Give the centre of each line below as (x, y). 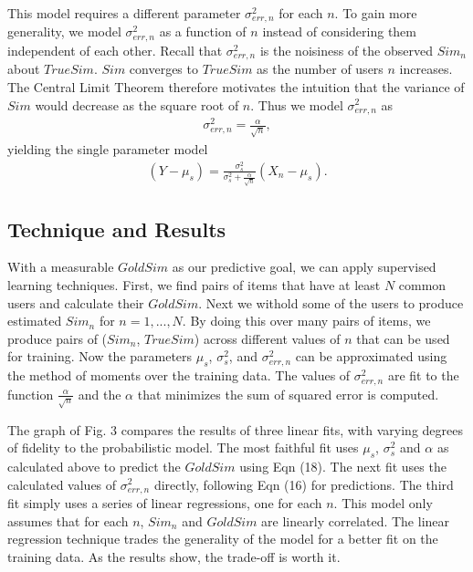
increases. (426, 69)
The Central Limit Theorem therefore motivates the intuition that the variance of (236, 86)
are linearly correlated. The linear (356, 520)
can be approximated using (371, 356)
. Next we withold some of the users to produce (331, 302)
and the (100, 394)
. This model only (383, 503)
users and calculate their (76, 302)
